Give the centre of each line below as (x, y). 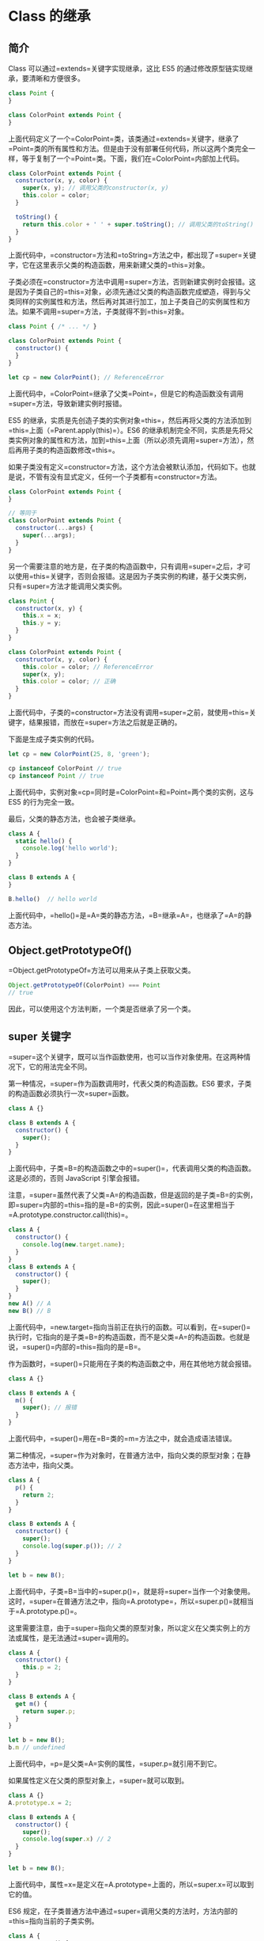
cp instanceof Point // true (56, 776)
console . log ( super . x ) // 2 (67, 1839)
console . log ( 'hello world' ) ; (70, 848)
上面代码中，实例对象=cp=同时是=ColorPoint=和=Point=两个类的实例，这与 (131, 792)
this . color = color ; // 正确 (69, 682)
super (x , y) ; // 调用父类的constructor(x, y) (96, 188)
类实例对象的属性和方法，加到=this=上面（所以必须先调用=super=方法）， (128, 440)
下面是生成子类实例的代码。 (53, 739)
